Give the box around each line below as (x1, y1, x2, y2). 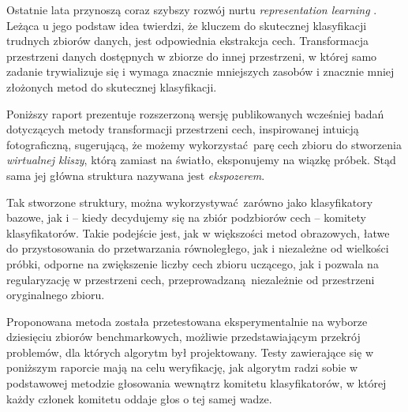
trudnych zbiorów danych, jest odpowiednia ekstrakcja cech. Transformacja (6, 32, 369, 49)
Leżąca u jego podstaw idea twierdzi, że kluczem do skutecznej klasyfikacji (6, 17, 367, 33)
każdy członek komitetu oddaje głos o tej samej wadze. (6, 390, 272, 406)
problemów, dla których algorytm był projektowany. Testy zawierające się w (6, 343, 374, 360)
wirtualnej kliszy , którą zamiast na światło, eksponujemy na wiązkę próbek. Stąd (6, 152, 396, 168)
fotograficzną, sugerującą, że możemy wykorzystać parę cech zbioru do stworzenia (6, 136, 402, 152)
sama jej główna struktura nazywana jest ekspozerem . (6, 167, 265, 183)
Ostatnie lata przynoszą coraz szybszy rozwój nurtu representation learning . (6, 2, 377, 17)
